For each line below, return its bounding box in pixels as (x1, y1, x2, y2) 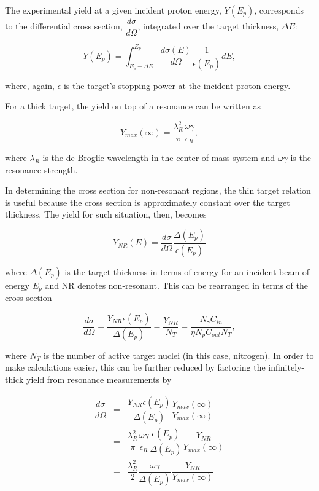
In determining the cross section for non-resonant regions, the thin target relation (5, 184, 311, 197)
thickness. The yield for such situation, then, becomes (5, 208, 207, 221)
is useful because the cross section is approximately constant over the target (5, 195, 290, 208)
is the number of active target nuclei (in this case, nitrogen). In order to (43, 348, 314, 361)
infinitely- (268, 361, 305, 374)
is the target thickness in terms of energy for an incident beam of (64, 265, 310, 278)
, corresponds (254, 4, 304, 16)
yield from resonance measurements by (26, 372, 172, 385)
